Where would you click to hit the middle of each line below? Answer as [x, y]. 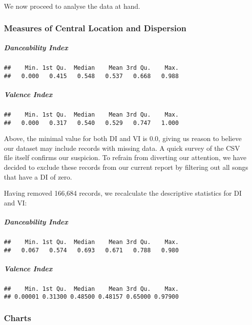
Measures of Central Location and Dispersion [95, 28]
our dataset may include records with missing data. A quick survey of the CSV [122, 148]
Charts [18, 318]
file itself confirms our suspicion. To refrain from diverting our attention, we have [125, 157]
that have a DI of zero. [38, 176]
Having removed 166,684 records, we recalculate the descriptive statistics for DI [123, 193]
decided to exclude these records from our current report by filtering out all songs [126, 167]
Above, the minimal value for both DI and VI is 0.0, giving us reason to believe [123, 138]
